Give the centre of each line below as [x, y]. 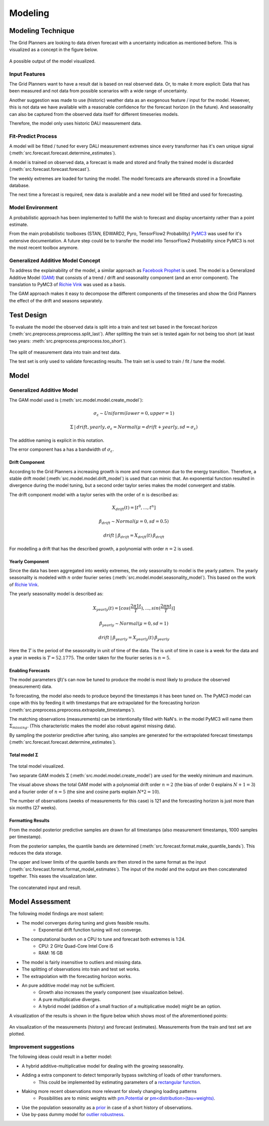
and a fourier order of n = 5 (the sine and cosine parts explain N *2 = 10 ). [85, 792]
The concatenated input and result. [45, 888]
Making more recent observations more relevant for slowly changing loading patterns [109, 1091]
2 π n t [166, 606]
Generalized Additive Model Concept [55, 260]
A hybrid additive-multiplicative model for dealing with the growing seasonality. [103, 1066]
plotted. [17, 1034]
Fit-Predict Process [33, 136]
